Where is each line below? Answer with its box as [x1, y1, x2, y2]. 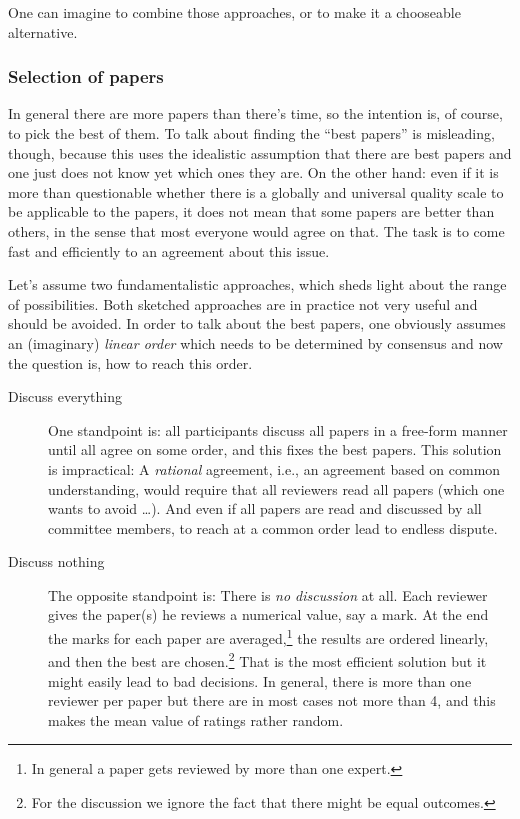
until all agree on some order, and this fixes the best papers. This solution [48, 439, 502, 460]
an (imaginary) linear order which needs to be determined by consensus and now [8, 332, 503, 353]
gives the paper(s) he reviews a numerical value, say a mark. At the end [48, 604, 489, 625]
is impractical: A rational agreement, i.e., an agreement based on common [48, 458, 501, 479]
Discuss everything [8, 386, 123, 407]
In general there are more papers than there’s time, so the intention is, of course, [8, 103, 503, 124]
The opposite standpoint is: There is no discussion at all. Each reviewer [48, 584, 488, 605]
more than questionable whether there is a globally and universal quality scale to [8, 181, 504, 202]
